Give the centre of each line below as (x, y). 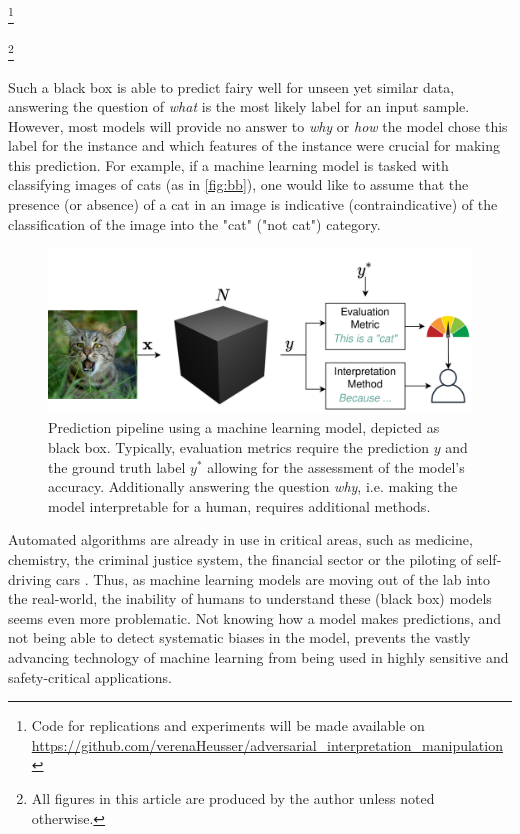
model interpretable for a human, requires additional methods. (239, 505)
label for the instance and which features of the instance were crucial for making (254, 145)
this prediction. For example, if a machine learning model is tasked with (228, 164)
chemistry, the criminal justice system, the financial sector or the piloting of (240, 559)
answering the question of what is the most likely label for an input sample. (239, 106)
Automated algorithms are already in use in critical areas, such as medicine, (240, 539)
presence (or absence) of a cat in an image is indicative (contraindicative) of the (253, 204)
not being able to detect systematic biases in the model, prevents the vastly (239, 637)
